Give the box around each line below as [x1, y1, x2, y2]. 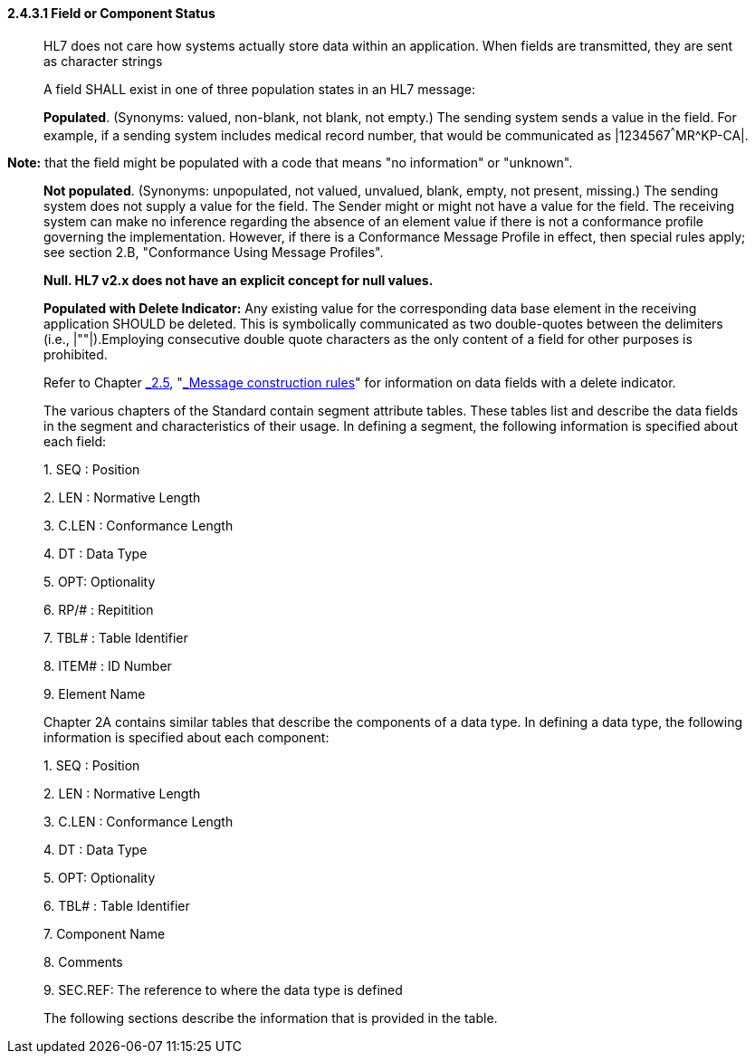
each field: [43, 434, 107, 450]
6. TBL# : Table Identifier [43, 898, 190, 914]
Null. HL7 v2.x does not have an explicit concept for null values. [43, 272, 434, 289]
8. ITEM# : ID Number [43, 658, 172, 674]
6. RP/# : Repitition [43, 602, 154, 618]
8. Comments [43, 954, 123, 970]
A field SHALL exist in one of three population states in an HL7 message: [43, 81, 476, 97]
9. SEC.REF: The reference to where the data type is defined [43, 982, 403, 999]
